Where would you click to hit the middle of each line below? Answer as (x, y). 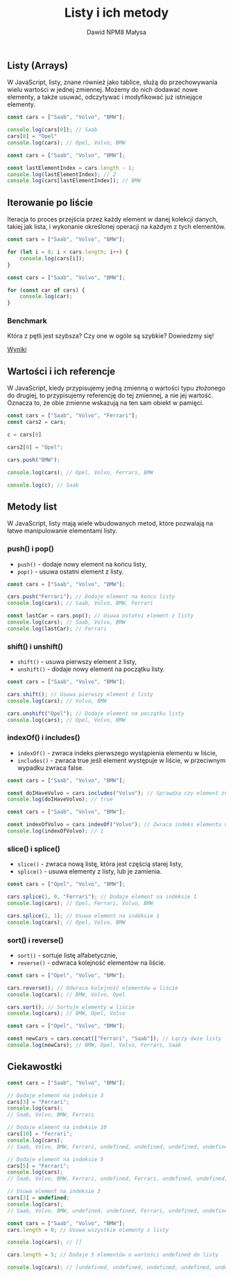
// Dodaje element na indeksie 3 (55, 1095)
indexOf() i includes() (44, 738)
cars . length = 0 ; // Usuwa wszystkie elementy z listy (88, 1230)
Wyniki (17, 349)
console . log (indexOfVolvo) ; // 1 (55, 831)
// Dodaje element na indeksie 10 (57, 1128)
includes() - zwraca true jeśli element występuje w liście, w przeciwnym (121, 760)
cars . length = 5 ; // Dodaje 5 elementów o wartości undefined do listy (113, 1255)
